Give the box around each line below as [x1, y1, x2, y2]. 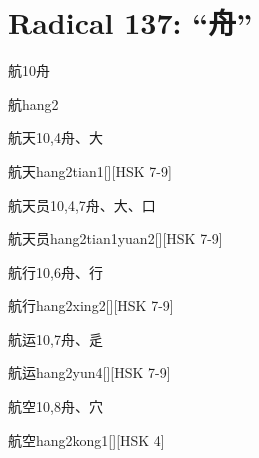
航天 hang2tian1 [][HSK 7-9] [8, 160, 172, 181]
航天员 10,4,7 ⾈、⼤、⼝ [8, 194, 156, 215]
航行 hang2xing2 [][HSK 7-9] [8, 295, 174, 316]
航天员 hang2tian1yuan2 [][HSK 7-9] [8, 228, 223, 249]
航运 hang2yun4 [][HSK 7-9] [8, 362, 171, 383]
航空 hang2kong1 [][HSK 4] [8, 429, 165, 450]
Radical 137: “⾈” [8, 2, 253, 43]
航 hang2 [8, 93, 59, 114]
